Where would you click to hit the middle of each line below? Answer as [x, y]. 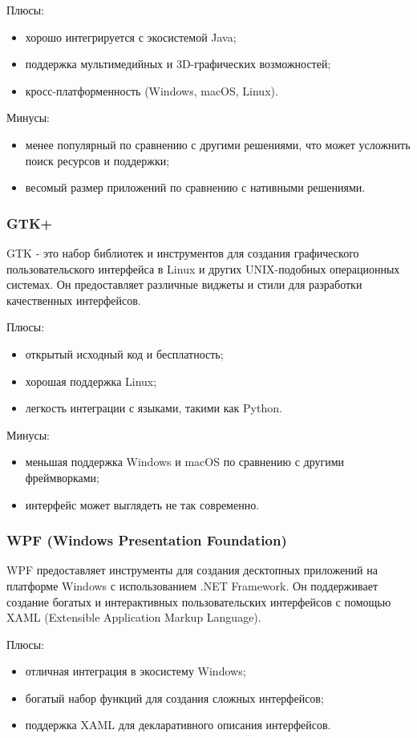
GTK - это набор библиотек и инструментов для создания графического [183, 252]
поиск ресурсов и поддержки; [97, 160]
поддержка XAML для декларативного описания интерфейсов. [178, 725]
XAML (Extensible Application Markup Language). [134, 617]
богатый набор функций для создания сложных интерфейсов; [174, 697]
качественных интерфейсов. [74, 300]
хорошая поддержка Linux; [91, 381]
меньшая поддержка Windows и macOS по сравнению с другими [185, 462]
